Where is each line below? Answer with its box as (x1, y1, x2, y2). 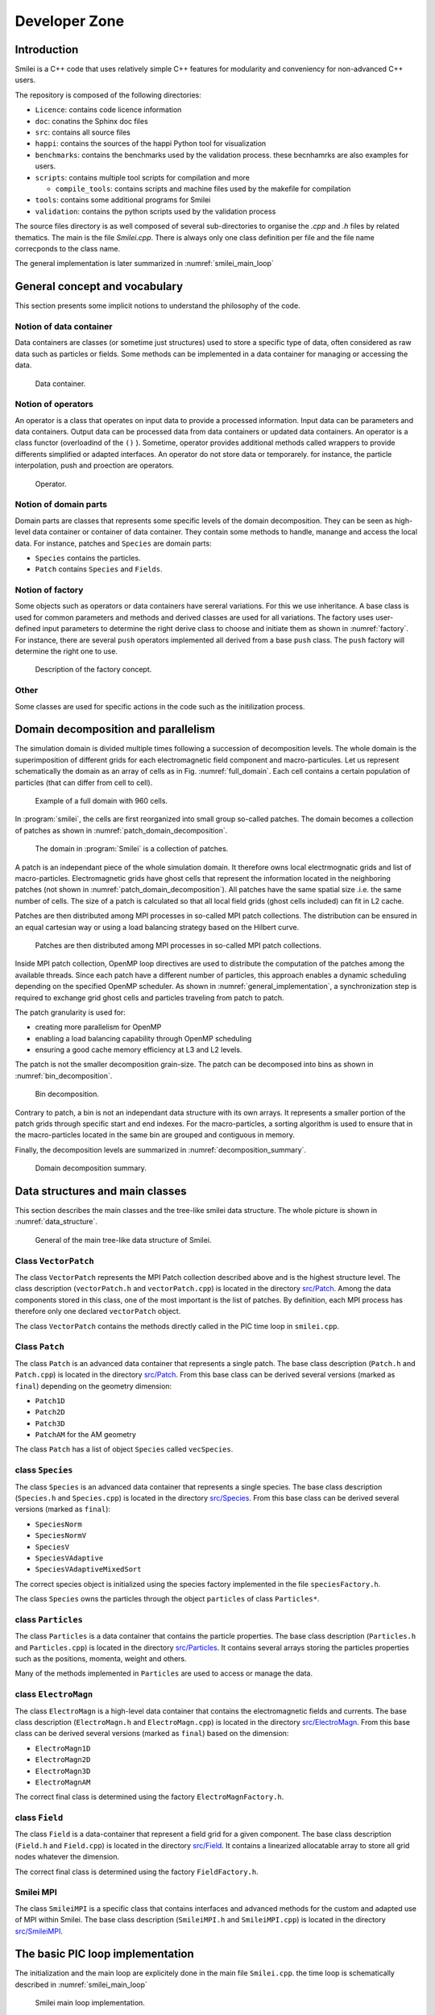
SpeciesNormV (35, 1531, 87, 1540)
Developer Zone (14, 12, 125, 30)
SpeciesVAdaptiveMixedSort (35, 1564, 142, 1574)
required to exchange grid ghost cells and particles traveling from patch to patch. (14, 992, 285, 1003)
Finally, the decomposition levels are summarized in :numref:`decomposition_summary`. (14, 1145, 306, 1154)
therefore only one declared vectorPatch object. (14, 1307, 181, 1316)
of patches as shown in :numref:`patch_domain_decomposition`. (14, 825, 228, 835)
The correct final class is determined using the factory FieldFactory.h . (14, 1867, 259, 1876)
